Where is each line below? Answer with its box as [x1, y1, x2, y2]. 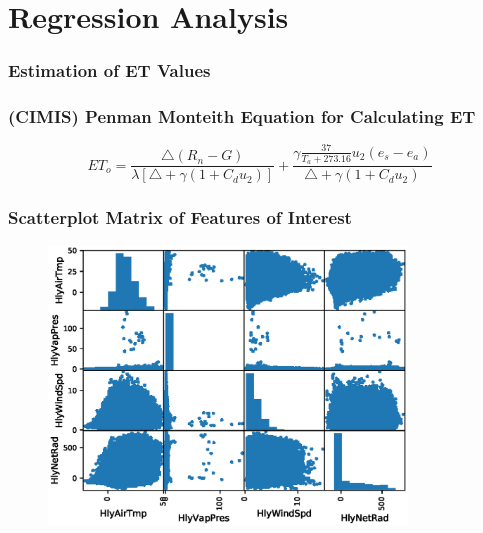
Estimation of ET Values [8, 58, 211, 83]
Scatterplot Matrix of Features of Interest [8, 205, 352, 230]
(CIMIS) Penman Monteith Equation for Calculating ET [8, 104, 476, 129]
